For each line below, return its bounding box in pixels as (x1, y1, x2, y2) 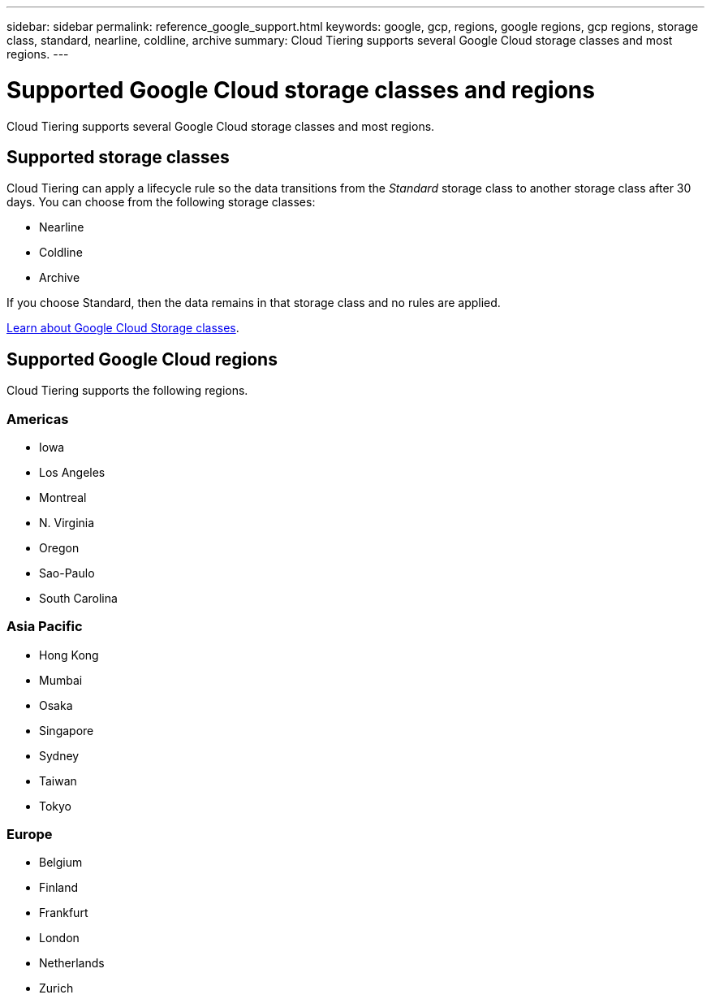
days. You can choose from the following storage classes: (6, 195, 316, 210)
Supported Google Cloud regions (6, 348, 278, 370)
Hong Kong (39, 647, 99, 662)
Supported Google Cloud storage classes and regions (6, 76, 595, 104)
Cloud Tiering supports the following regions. (6, 383, 248, 398)
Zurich (39, 981, 74, 996)
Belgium (39, 855, 83, 870)
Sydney (39, 748, 80, 763)
